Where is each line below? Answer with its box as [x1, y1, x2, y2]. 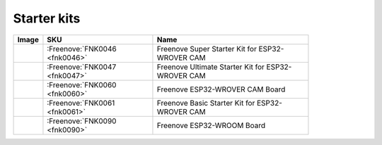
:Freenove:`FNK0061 [47, 98, 115, 108]
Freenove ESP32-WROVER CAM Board [156, 84, 286, 94]
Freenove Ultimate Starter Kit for [156, 62, 265, 72]
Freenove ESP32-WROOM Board [156, 120, 266, 130]
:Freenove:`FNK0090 [47, 116, 117, 126]
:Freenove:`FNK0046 [47, 44, 117, 53]
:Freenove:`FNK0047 [47, 62, 117, 72]
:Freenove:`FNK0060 [47, 80, 117, 89]
